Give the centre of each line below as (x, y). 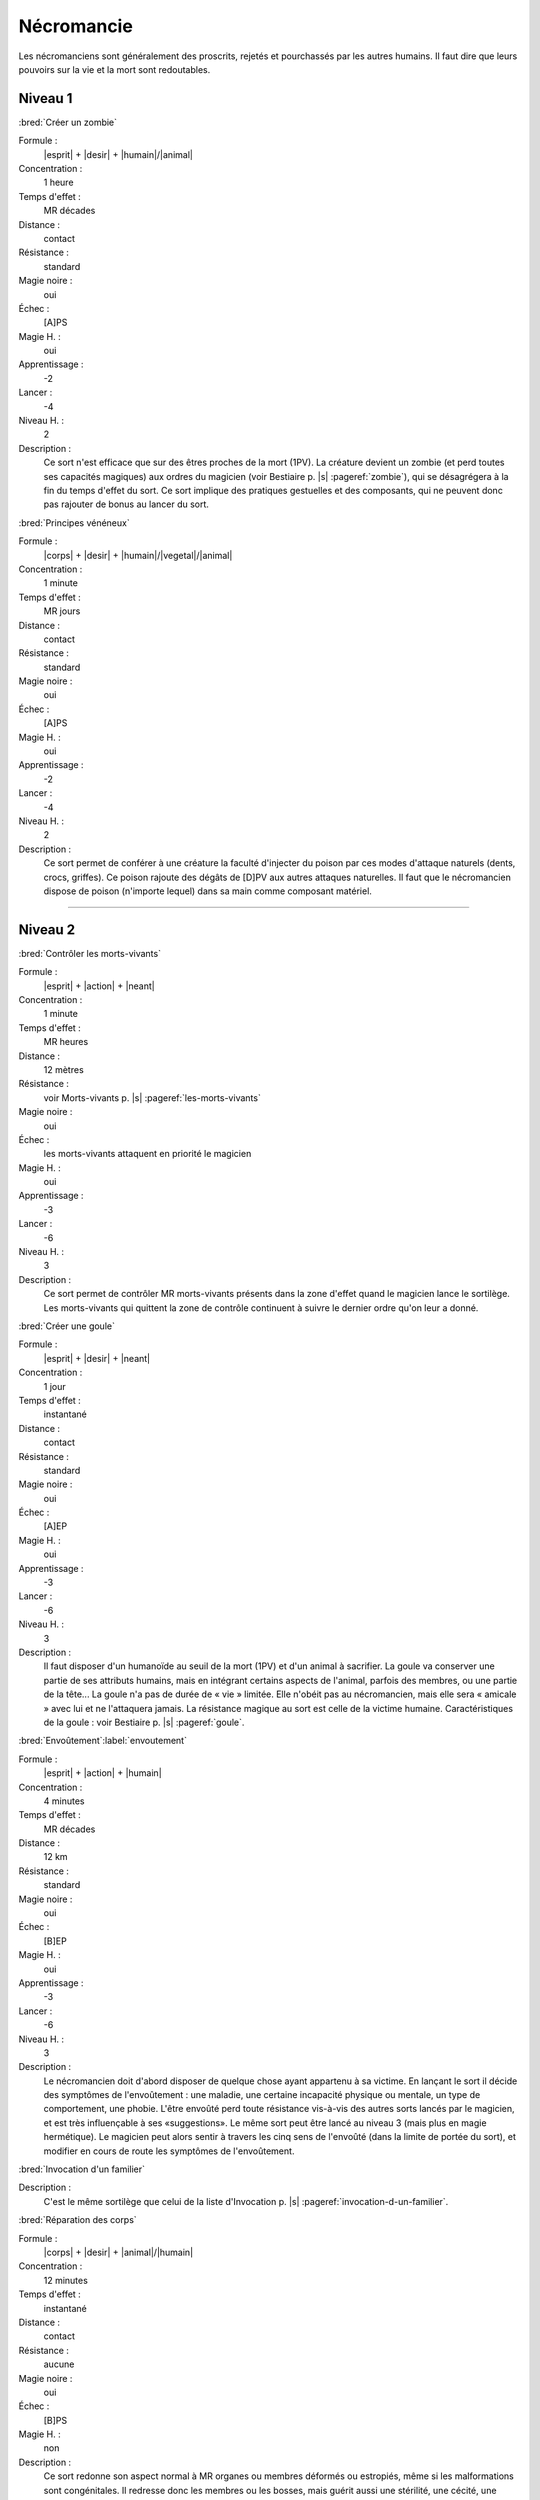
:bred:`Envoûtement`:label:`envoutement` (102, 1741)
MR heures (66, 1042)
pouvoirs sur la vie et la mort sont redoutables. (114, 69)
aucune (59, 2364)
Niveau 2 (47, 929)
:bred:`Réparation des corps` (77, 2220)
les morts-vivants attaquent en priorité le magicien (147, 1154)
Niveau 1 (45, 98)
